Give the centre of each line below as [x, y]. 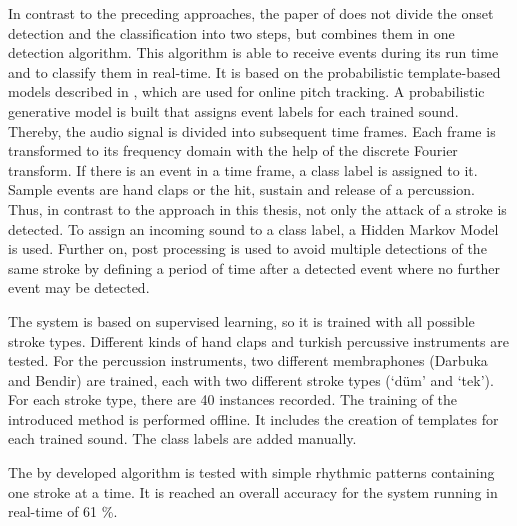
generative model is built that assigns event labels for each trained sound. [233, 110]
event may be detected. [79, 287]
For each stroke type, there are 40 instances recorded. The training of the [233, 399]
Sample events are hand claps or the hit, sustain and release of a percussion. [241, 189]
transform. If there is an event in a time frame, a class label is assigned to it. [243, 169]
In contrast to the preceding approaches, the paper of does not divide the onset [251, 13]
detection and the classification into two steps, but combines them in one [231, 32]
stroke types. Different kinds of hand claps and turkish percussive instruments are [258, 340]
